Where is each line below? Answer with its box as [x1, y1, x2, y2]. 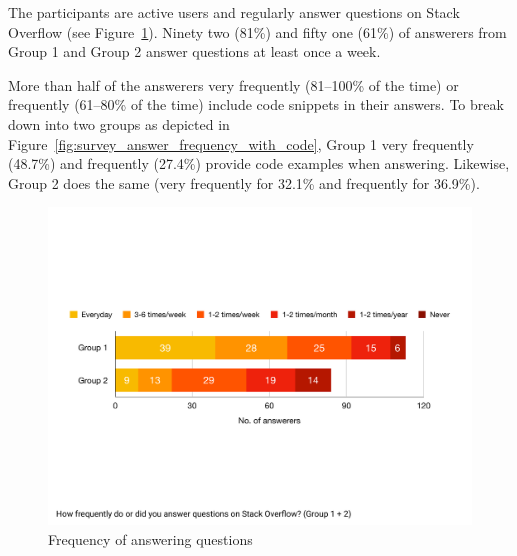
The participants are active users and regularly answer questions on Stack [8, 2, 460, 22]
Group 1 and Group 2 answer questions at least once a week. [8, 41, 381, 62]
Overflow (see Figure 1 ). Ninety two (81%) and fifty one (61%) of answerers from [8, 21, 507, 42]
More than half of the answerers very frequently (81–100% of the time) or [8, 74, 459, 95]
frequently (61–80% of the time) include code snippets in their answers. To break [8, 94, 504, 115]
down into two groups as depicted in [8, 113, 230, 134]
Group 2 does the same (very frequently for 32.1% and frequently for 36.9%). [8, 172, 480, 193]
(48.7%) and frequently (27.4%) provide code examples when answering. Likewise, [8, 153, 510, 174]
